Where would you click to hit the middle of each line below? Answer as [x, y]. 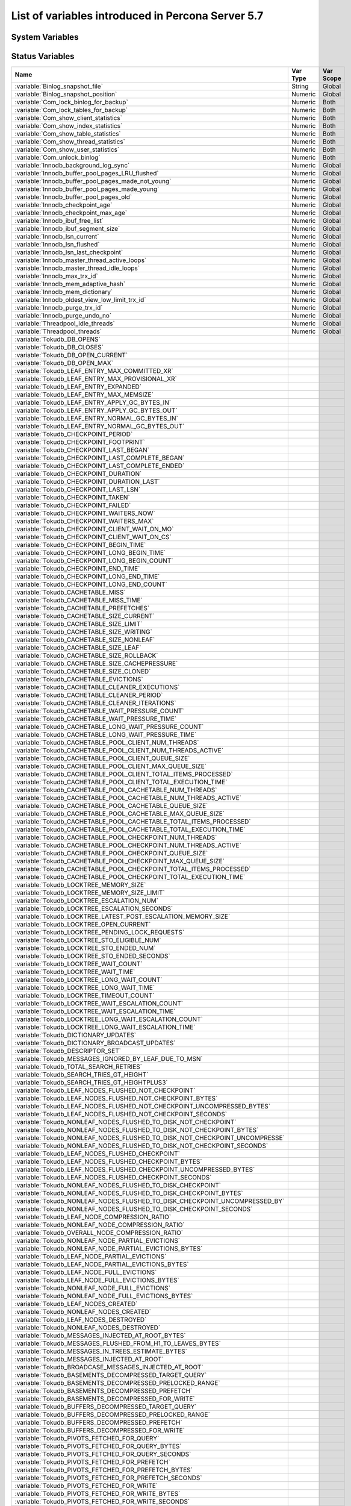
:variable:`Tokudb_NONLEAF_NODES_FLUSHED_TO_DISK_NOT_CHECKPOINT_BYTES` [137, 1130]
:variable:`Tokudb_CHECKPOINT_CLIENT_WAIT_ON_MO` [94, 529]
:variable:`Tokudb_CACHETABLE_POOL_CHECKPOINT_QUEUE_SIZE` [111, 854]
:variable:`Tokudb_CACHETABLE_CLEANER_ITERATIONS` [95, 703]
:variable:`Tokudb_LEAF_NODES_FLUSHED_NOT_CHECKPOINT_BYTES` [116, 1098]
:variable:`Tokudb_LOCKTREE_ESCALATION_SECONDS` [94, 908]
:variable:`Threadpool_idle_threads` [65, 323]
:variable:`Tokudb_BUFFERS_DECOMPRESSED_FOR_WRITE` [100, 1431]
